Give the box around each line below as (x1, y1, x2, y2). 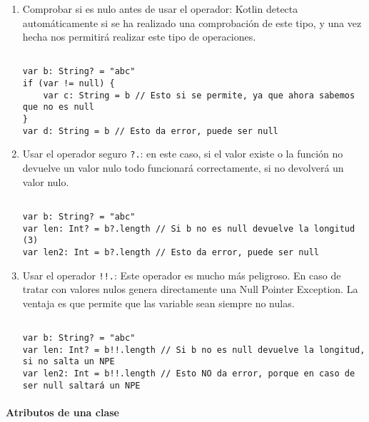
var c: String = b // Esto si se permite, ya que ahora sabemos (43, 90, 355, 101)
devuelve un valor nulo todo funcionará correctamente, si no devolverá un (22, 160, 344, 175)
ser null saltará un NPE (22, 380, 141, 391)
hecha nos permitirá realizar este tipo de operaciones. (22, 29, 256, 44)
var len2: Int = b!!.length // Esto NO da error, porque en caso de (22, 368, 355, 379)
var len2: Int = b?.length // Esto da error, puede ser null (22, 247, 320, 257)
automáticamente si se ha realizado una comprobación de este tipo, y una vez (22, 15, 362, 30)
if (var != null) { (22, 78, 115, 89)
